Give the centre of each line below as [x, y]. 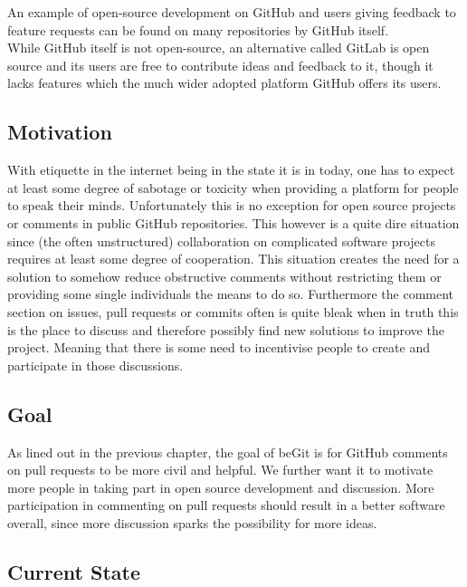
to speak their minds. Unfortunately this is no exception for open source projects [232, 205]
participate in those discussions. [95, 365]
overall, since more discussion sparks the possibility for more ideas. [192, 522]
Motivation [60, 132]
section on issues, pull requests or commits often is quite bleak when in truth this [233, 311]
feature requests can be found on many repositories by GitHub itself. [198, 29]
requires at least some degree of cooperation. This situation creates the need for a [233, 259]
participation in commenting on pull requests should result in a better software [226, 505]
